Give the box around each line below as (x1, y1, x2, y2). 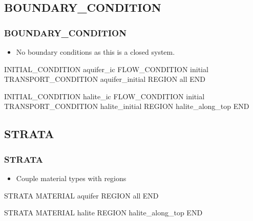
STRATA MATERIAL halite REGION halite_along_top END (4, 207, 203, 218)
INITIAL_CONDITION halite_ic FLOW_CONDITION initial (4, 91, 205, 101)
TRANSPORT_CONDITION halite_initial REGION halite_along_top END (4, 101, 249, 112)
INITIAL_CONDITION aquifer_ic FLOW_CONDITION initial (4, 63, 208, 74)
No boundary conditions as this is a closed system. (16, 47, 175, 57)
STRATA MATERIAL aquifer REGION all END (4, 190, 159, 201)
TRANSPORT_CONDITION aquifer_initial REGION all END (4, 74, 205, 84)
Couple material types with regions (16, 172, 126, 183)
